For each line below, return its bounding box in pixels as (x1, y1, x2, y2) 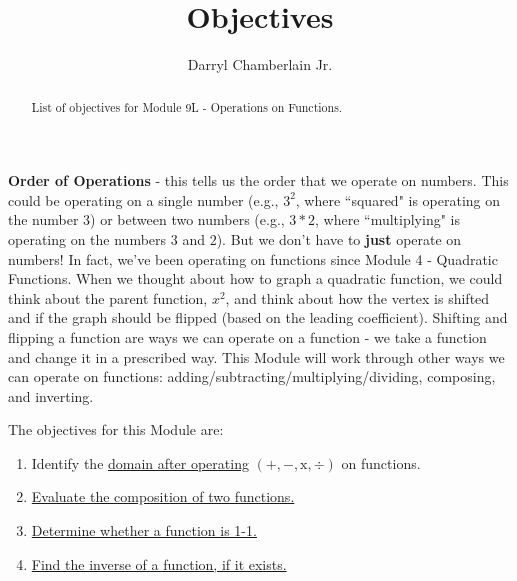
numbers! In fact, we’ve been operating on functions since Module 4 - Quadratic (8, 248, 498, 269)
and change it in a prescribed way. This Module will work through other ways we (8, 346, 505, 367)
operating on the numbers (8, 228, 167, 249)
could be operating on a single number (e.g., (8, 189, 279, 210)
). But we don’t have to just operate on (216, 228, 462, 249)
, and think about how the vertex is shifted (225, 287, 490, 308)
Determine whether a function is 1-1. (31, 520, 257, 541)
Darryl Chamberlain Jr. (187, 54, 333, 75)
